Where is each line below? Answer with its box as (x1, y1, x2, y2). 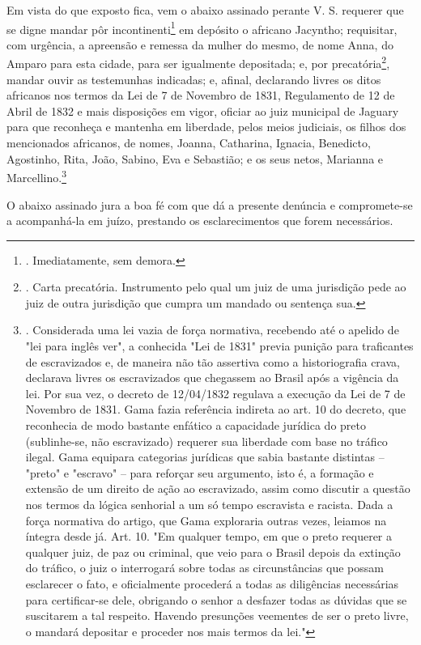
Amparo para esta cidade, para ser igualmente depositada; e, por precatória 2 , (6, 53, 390, 72)
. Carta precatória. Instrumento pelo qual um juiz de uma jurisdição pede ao (25, 278, 406, 295)
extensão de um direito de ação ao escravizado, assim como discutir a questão (25, 480, 410, 497)
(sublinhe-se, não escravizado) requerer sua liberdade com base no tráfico (25, 432, 388, 449)
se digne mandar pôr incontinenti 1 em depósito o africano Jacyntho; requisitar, (6, 18, 398, 37)
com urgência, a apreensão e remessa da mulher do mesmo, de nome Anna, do (6, 36, 393, 53)
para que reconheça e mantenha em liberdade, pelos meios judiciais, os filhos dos (6, 118, 406, 135)
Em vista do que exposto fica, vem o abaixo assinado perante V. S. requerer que (6, 2, 404, 18)
